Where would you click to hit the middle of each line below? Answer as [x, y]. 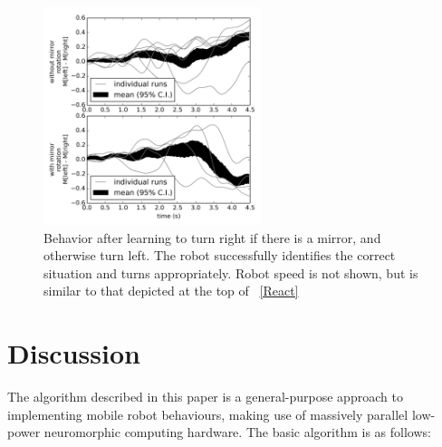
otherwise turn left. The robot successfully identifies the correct [220, 255]
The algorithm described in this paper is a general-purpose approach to [205, 397]
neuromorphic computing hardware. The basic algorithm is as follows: [237, 432]
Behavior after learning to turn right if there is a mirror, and [212, 237]
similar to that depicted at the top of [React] [171, 291]
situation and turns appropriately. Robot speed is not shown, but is [231, 272]
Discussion [74, 353]
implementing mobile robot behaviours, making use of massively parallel [208, 414]
